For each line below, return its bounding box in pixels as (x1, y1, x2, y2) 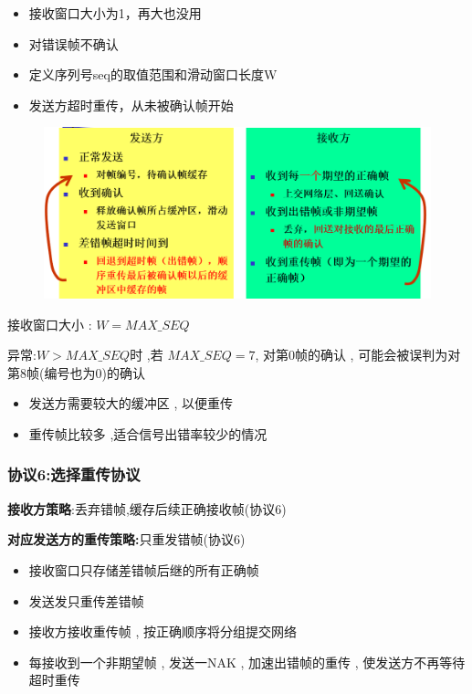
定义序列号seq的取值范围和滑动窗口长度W (28, 65, 278, 84)
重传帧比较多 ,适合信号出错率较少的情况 (28, 424, 267, 443)
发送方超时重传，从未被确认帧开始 (28, 95, 234, 114)
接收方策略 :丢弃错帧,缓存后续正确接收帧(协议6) (7, 499, 287, 518)
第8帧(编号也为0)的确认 (7, 363, 145, 382)
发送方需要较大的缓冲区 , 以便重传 (28, 394, 234, 413)
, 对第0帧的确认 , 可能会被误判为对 (255, 345, 461, 364)
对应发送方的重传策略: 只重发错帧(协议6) (7, 530, 246, 549)
